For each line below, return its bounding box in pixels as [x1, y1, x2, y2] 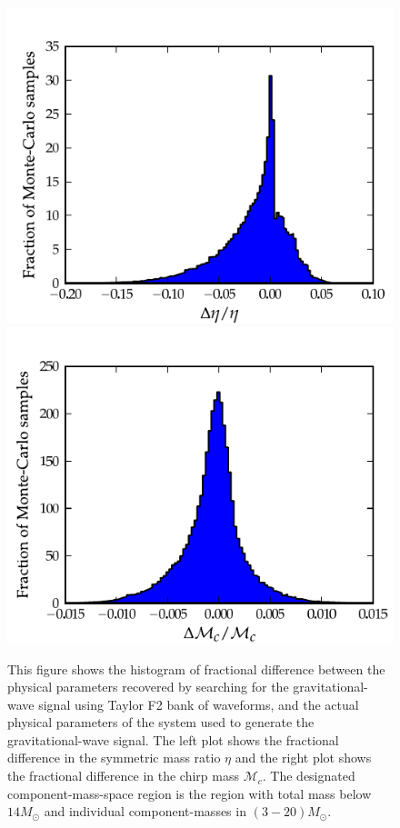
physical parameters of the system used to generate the [7, 713, 315, 732]
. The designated [262, 766, 355, 785]
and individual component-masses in [44, 802, 246, 821]
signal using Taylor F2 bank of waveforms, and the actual [38, 694, 359, 713]
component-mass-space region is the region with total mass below [7, 783, 372, 803]
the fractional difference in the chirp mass [7, 766, 239, 785]
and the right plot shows [235, 748, 372, 767]
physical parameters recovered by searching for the [7, 677, 289, 696]
